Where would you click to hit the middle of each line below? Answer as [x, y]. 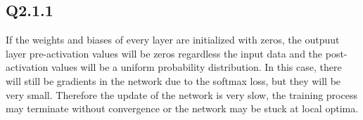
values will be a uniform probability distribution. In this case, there [196, 67]
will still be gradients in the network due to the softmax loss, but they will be [173, 80]
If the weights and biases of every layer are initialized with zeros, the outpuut [173, 40]
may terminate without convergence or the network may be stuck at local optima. [182, 108]
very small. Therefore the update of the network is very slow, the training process [181, 94]
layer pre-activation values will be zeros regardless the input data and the [164, 53]
